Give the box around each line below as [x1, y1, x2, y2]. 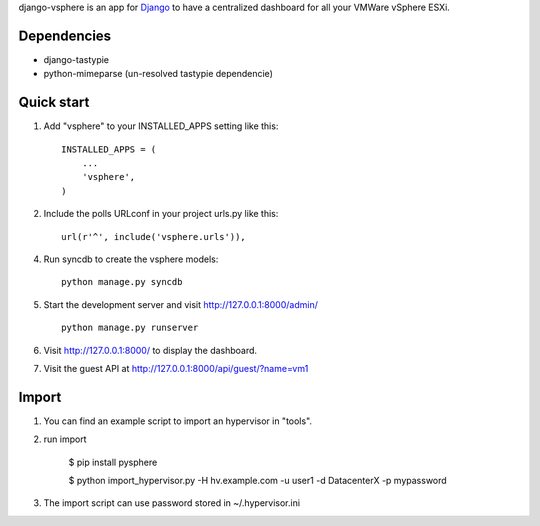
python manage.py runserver [61, 322, 199, 334]
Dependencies [18, 27, 112, 44]
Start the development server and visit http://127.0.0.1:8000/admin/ [43, 298, 319, 310]
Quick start [18, 94, 90, 111]
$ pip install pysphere [68, 456, 158, 468]
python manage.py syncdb [61, 276, 183, 288]
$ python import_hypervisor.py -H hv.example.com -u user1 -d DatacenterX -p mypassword [68, 474, 447, 486]
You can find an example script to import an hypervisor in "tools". [43, 415, 313, 427]
